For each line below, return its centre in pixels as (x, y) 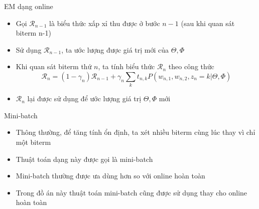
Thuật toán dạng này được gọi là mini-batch (84, 159)
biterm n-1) (33, 33)
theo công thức (191, 66)
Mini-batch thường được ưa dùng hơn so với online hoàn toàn (110, 176)
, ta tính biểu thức (126, 66)
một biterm (33, 142)
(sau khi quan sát (208, 23)
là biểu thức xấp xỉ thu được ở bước (105, 23)
